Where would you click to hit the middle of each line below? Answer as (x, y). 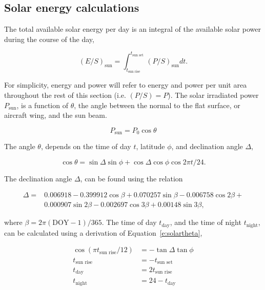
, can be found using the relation (131, 178)
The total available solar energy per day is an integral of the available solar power (132, 29)
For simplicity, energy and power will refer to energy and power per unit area (126, 85)
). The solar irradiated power (213, 95)
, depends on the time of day (86, 146)
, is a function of (42, 105)
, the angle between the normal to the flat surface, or (157, 105)
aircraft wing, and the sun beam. (56, 115)
